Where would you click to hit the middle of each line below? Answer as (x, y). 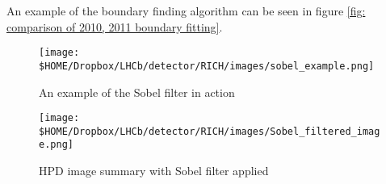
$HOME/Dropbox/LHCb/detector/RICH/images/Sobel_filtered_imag (210, 131)
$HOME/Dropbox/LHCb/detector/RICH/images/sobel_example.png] (207, 66)
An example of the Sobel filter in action (137, 92)
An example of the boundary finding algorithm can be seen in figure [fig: (186, 10)
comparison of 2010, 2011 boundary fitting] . (115, 26)
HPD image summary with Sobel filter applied (154, 171)
